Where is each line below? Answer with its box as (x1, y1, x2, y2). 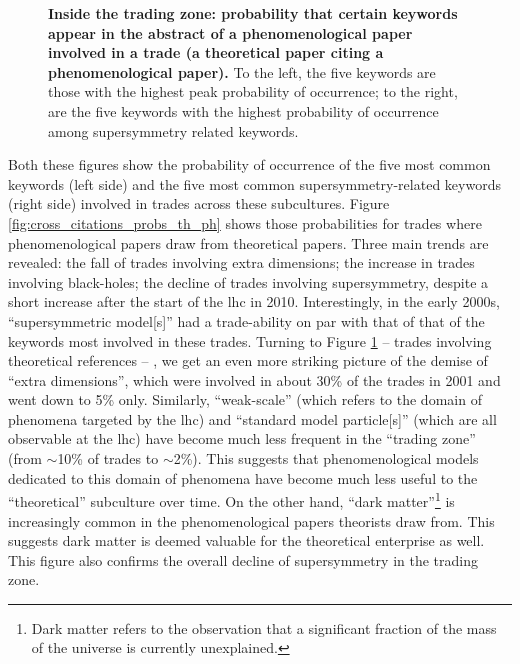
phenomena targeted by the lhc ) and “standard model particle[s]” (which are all (8, 408, 497, 429)
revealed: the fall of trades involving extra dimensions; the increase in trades (8, 252, 475, 273)
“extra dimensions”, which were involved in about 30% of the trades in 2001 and (8, 369, 501, 390)
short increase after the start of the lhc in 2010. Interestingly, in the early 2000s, (8, 291, 500, 312)
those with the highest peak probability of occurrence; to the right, (48, 81, 458, 102)
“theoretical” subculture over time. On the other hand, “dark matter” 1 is (8, 488, 455, 511)
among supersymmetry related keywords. (48, 120, 299, 141)
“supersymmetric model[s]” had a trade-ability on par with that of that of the (8, 310, 485, 331)
